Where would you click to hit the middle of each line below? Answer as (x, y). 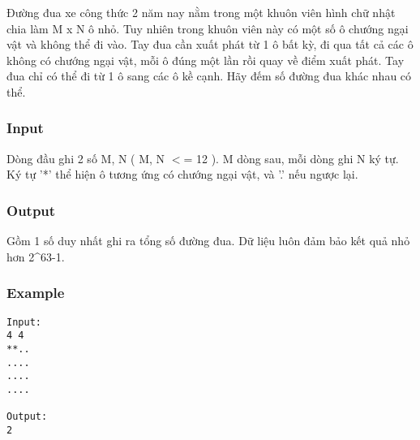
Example (36, 293)
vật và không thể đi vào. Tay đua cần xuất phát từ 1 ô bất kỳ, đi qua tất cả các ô (210, 44)
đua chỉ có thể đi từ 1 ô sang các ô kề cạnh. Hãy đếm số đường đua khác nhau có (209, 76)
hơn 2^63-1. (36, 256)
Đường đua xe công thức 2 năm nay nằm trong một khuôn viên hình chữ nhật (201, 12)
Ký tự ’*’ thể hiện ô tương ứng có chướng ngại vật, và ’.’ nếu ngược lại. (182, 174)
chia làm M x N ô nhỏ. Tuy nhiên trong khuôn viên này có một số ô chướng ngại (208, 28)
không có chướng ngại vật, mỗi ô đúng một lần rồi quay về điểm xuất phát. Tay (206, 60)
